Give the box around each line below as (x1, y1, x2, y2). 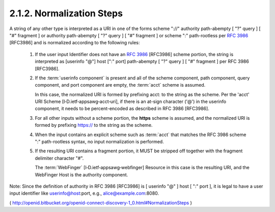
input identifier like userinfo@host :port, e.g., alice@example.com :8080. (9, 190, 159, 196)
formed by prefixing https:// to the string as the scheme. (35, 122, 153, 128)
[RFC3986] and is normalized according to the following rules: (9, 40, 140, 46)
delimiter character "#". (35, 155, 84, 161)
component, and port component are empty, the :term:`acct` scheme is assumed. (35, 82, 206, 88)
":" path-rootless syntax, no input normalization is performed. (35, 139, 164, 145)
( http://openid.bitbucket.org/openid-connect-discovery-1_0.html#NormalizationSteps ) (9, 199, 192, 206)
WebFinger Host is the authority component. (35, 171, 128, 178)
